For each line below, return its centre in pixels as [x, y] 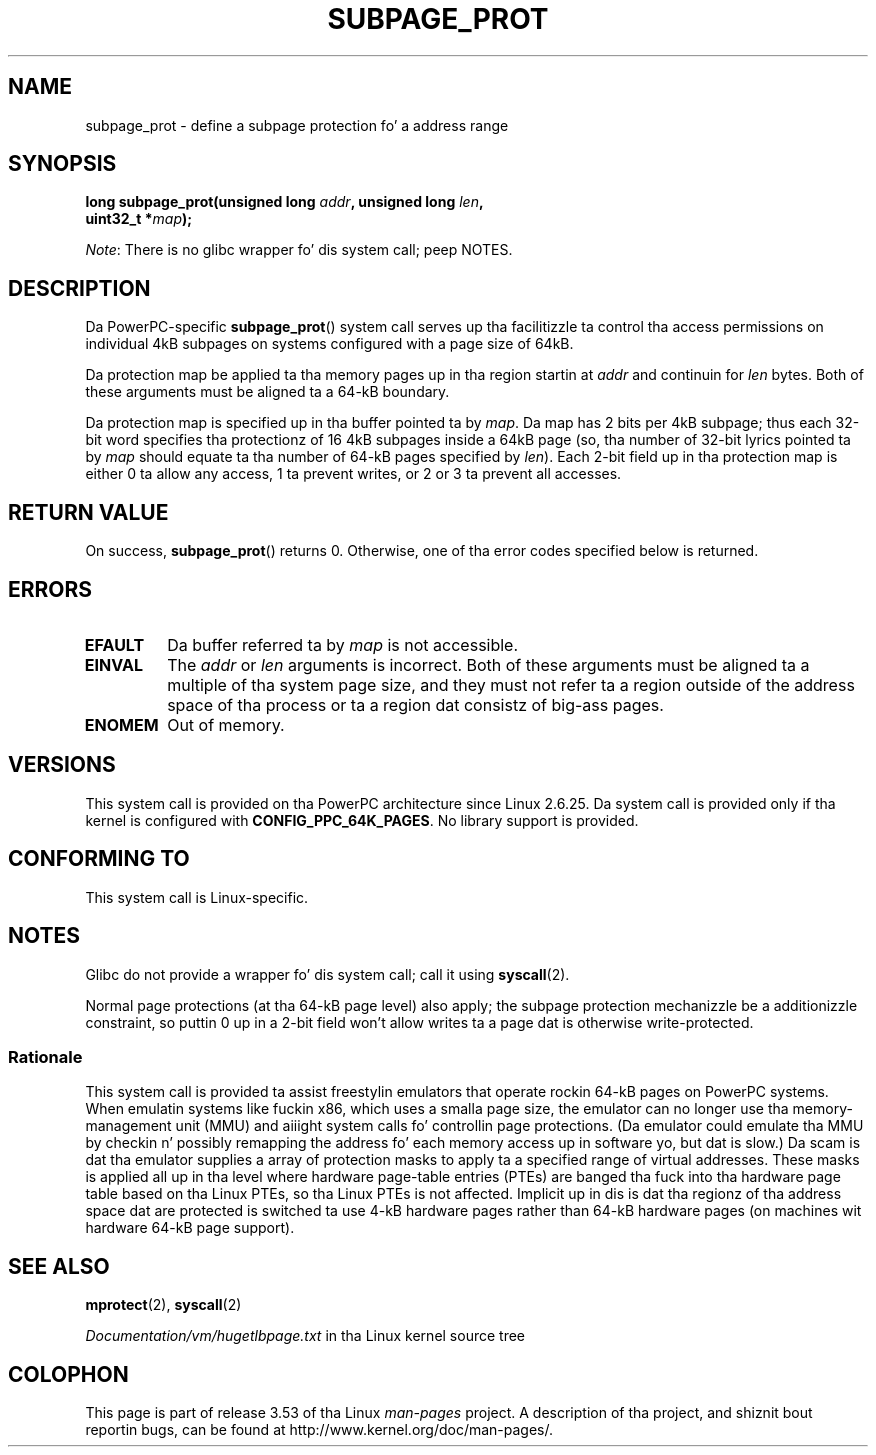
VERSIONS [62, 765]
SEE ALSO [59, 1266]
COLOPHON [68, 1374]
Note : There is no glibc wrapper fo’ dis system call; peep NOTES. [299, 250]
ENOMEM [121, 724]
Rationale [45, 1056]
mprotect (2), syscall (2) [163, 1305]
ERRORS [50, 589]
